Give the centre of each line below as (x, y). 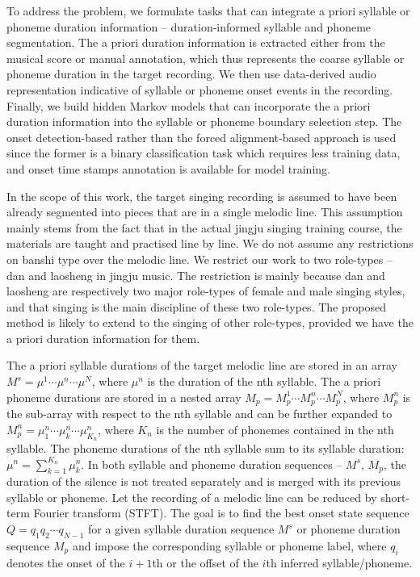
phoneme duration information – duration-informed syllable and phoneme (189, 26)
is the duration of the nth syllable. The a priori (264, 381)
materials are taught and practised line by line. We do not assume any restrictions (210, 243)
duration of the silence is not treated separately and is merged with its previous (204, 481)
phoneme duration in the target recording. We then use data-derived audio (191, 74)
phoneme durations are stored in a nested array (124, 397)
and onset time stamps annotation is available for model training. (168, 168)
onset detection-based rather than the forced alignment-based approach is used (202, 137)
